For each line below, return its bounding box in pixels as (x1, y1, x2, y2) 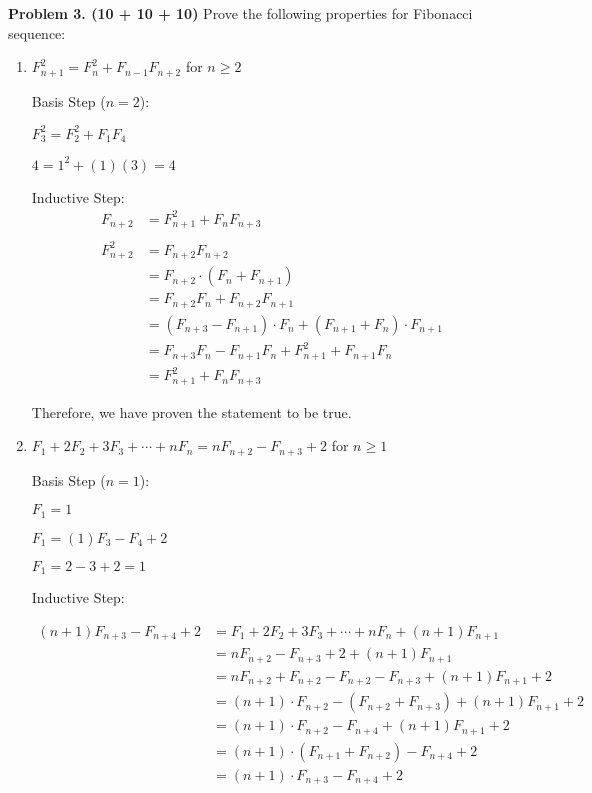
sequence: (8, 22, 66, 43)
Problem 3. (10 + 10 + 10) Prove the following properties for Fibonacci (8, 3, 473, 23)
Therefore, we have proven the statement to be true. (31, 401, 352, 422)
